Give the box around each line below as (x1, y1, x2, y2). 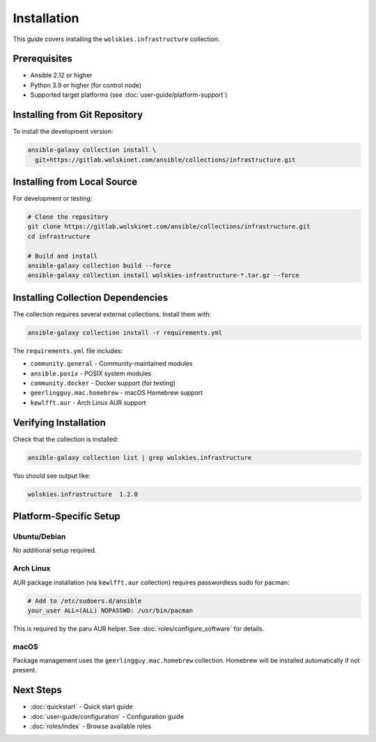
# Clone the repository (27, 213, 109, 221)
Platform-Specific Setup (13, 511, 121, 523)
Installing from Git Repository (13, 109, 143, 121)
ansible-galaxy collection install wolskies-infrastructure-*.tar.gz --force (27, 272, 299, 279)
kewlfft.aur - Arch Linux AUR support (30, 398, 146, 407)
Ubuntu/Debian (13, 532, 66, 541)
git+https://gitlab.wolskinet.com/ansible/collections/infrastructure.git (35, 155, 296, 164)
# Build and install (27, 252, 97, 260)
